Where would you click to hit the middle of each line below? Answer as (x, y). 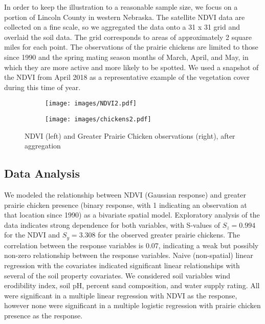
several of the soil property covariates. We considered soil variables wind (117, 275)
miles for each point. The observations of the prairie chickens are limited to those (131, 47)
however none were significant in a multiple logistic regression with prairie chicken (132, 305)
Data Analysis (42, 173)
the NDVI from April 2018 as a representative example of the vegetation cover (127, 77)
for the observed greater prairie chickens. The (169, 235)
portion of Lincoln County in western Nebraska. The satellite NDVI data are (125, 17)
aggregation (43, 146)
